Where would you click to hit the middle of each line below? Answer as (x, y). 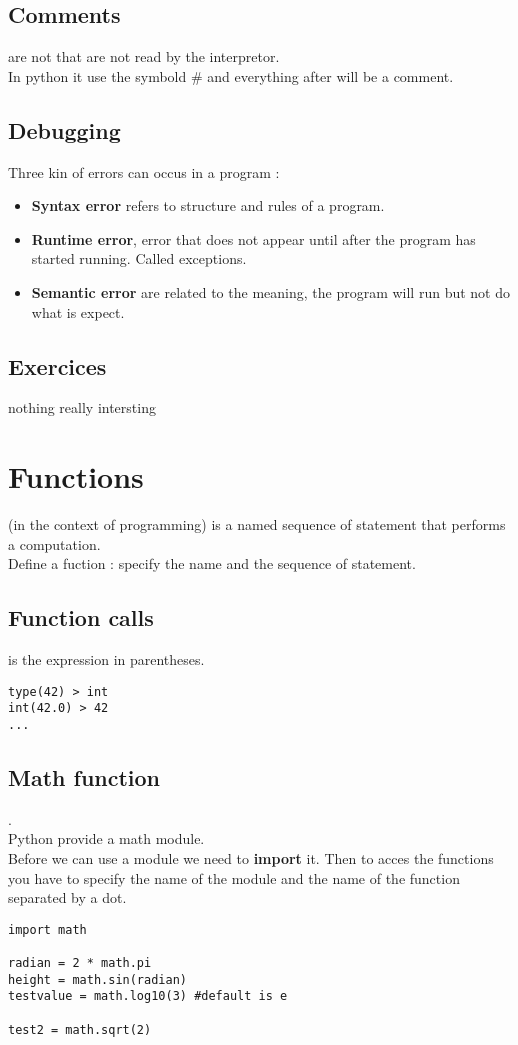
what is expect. (78, 311)
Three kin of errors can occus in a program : (144, 171)
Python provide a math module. (106, 838)
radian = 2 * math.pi (80, 963)
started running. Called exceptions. (139, 258)
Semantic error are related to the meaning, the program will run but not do (270, 291)
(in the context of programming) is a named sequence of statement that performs (257, 524)
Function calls (81, 617)
